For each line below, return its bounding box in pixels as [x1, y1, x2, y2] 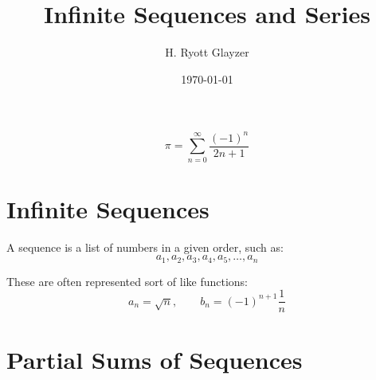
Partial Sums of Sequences [6, 343, 303, 375]
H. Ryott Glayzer [165, 44, 249, 61]
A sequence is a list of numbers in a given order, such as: [6, 238, 284, 255]
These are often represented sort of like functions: [6, 272, 249, 289]
